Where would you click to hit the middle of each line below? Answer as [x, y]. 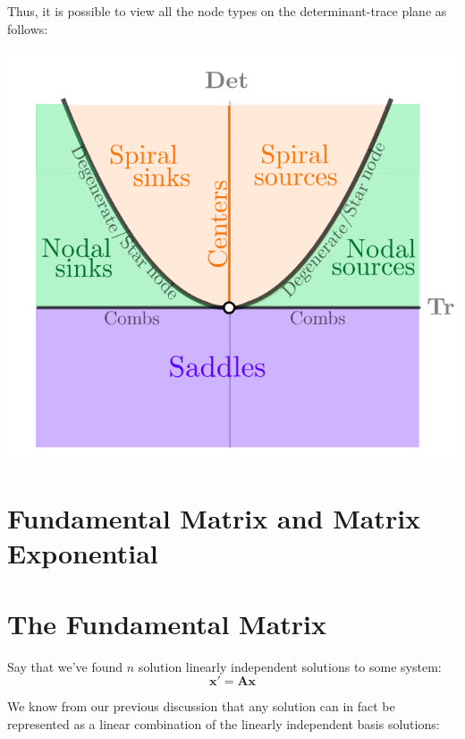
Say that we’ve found [65, 666]
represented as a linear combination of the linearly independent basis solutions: [224, 723]
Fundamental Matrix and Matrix [214, 518]
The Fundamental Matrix [167, 623]
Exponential [83, 553]
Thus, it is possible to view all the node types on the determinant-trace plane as [227, 11]
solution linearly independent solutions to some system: [290, 666]
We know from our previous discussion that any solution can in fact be [201, 706]
